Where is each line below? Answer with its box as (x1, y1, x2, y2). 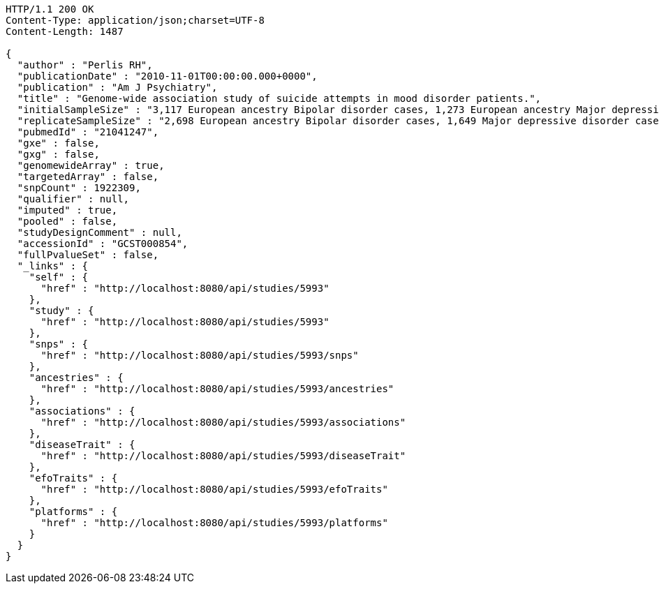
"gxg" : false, (17, 149, 100, 160)
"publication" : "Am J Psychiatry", (17, 82, 218, 93)
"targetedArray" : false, (17, 171, 159, 182)
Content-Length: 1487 (6, 26, 124, 37)
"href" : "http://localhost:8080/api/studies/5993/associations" (40, 417, 406, 428)
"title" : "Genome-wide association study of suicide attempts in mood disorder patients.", (17, 93, 542, 104)
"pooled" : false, (17, 216, 118, 227)
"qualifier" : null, (17, 193, 130, 204)
